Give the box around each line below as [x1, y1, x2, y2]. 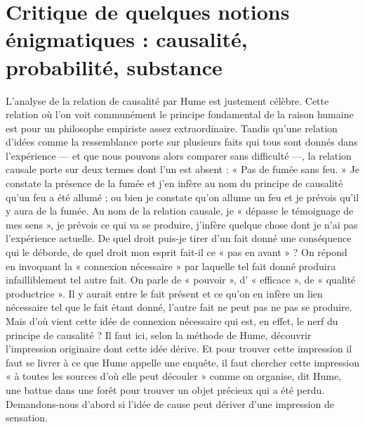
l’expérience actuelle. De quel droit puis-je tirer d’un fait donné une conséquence [6, 231, 352, 246]
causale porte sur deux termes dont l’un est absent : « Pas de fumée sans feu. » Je [6, 162, 359, 177]
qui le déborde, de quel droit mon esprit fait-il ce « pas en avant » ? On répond [6, 245, 347, 260]
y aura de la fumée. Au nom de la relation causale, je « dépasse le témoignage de [6, 203, 354, 218]
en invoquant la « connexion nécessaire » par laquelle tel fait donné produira [6, 258, 336, 273]
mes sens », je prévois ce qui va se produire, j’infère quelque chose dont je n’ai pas [6, 217, 358, 231]
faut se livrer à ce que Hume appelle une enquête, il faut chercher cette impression [6, 355, 359, 369]
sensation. [6, 410, 48, 425]
